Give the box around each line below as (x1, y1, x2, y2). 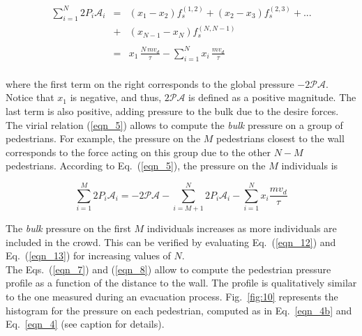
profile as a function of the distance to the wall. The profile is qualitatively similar (6, 275, 357, 290)
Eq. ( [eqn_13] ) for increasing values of (6, 248, 171, 263)
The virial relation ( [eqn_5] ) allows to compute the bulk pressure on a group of (6, 117, 343, 132)
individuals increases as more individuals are (146, 221, 337, 236)
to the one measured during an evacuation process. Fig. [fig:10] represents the (6, 289, 338, 304)
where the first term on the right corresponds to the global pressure (6, 76, 294, 91)
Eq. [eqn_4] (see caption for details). (6, 316, 165, 331)
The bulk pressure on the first (6, 221, 131, 236)
